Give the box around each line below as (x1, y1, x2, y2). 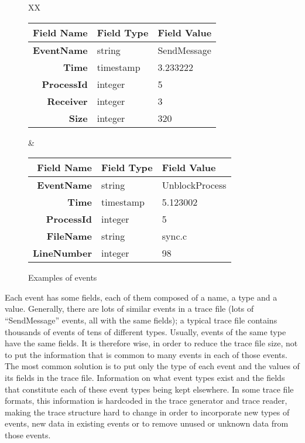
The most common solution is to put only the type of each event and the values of (5, 360, 300, 372)
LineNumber (33, 246, 92, 260)
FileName (46, 229, 92, 243)
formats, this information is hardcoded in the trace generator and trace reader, (5, 394, 287, 407)
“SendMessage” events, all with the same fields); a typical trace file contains (5, 313, 277, 326)
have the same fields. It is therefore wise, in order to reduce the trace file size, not (5, 337, 298, 349)
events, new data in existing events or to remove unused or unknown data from (5, 417, 289, 430)
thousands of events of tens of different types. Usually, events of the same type (5, 325, 286, 338)
